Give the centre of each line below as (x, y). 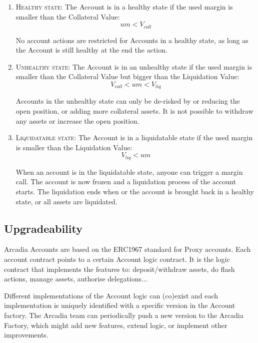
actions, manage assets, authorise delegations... (76, 279)
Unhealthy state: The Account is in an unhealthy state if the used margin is (134, 66)
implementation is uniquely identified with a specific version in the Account (120, 305)
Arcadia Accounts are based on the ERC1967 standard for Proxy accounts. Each (127, 249)
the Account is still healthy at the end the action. (91, 50)
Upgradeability (43, 228)
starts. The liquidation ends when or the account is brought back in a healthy (135, 192)
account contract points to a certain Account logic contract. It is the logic (117, 259)
